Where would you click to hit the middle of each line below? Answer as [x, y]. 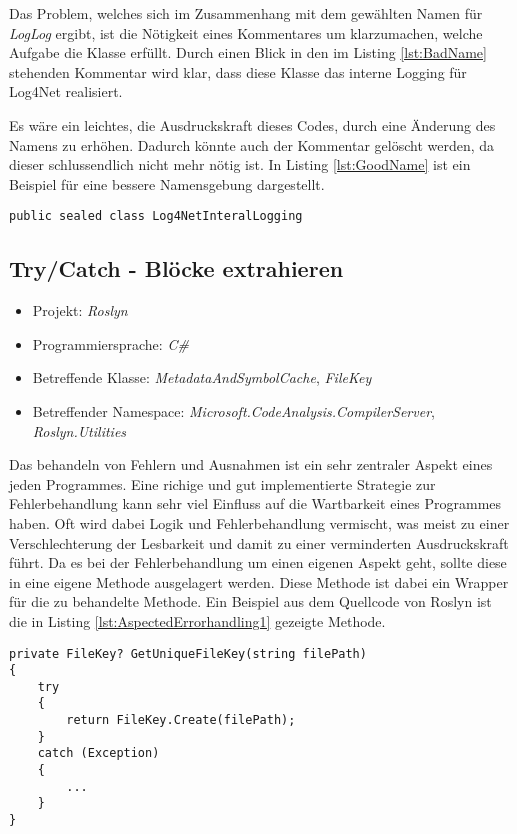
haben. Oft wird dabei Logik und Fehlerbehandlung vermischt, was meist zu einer [259, 522]
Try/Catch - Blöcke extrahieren [176, 268]
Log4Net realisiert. [66, 91]
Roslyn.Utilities [79, 430]
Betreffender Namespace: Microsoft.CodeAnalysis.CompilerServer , [233, 410]
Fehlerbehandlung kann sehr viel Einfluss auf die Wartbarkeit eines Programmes [255, 503]
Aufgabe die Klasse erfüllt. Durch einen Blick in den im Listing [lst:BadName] [248, 52]
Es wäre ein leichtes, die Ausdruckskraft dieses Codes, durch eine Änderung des [252, 124]
